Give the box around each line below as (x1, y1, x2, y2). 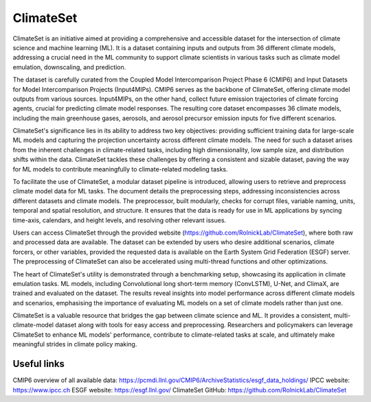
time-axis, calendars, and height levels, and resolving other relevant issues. (12, 216, 227, 224)
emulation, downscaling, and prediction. (12, 62, 126, 71)
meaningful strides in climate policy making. (12, 340, 137, 348)
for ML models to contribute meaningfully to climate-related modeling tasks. (12, 165, 228, 173)
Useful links (12, 358, 65, 370)
